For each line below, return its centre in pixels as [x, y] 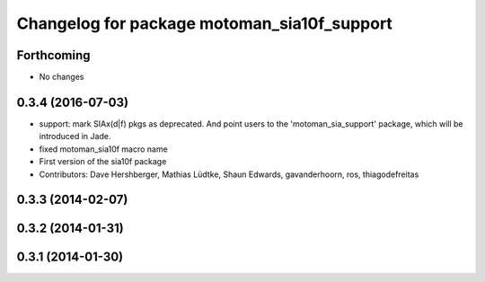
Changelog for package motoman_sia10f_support [204, 23]
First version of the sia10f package [103, 162]
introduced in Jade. [75, 137]
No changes [62, 77]
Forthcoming [53, 55]
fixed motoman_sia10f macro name [103, 149]
